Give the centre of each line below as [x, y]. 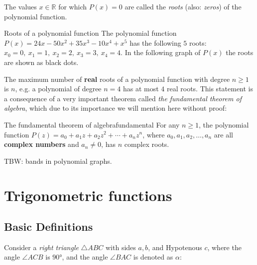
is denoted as [153, 257]
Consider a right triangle [41, 247]
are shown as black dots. [41, 62]
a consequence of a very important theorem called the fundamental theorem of [123, 98]
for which [73, 6]
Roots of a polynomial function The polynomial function [90, 33]
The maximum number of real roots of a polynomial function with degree [117, 79]
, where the [224, 247]
